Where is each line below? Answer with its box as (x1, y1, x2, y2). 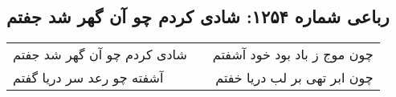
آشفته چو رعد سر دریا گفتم (13, 68, 164, 87)
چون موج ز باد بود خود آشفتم (212, 45, 374, 64)
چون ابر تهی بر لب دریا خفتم (215, 68, 374, 87)
